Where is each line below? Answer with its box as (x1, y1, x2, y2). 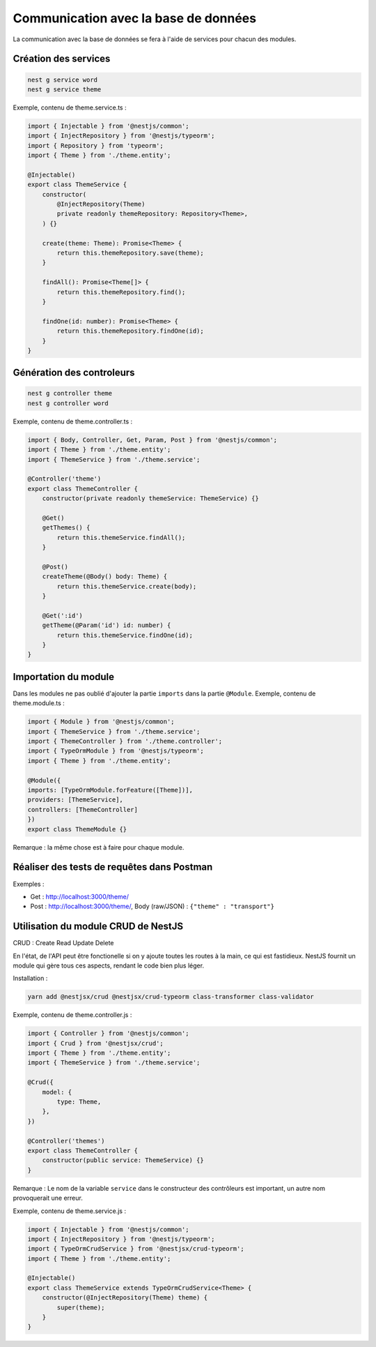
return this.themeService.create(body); (56, 582, 197, 590)
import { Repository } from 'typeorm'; (27, 142, 164, 149)
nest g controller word (27, 399, 109, 407)
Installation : (13, 974, 48, 983)
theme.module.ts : (13, 699, 65, 707)
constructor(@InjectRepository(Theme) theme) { (42, 1294, 208, 1302)
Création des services (13, 53, 111, 65)
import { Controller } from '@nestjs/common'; (27, 1030, 189, 1037)
